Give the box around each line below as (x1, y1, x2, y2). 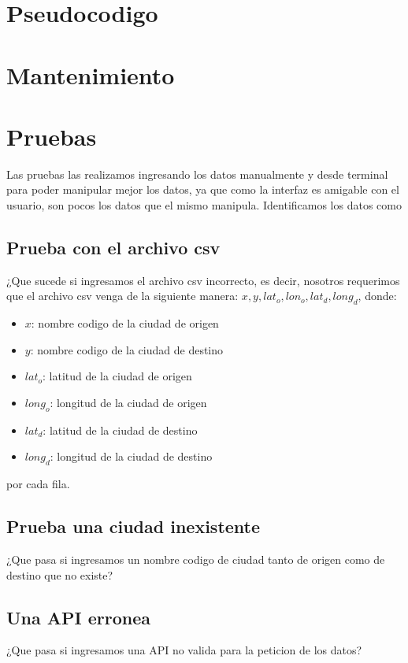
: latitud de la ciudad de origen (43, 368, 192, 384)
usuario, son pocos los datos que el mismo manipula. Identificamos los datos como (6, 197, 402, 213)
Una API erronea (6, 605, 151, 629)
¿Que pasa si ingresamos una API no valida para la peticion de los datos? (6, 642, 362, 658)
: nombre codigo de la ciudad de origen (31, 315, 219, 331)
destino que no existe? (6, 566, 113, 583)
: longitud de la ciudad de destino (50, 448, 213, 465)
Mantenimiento (6, 58, 175, 91)
